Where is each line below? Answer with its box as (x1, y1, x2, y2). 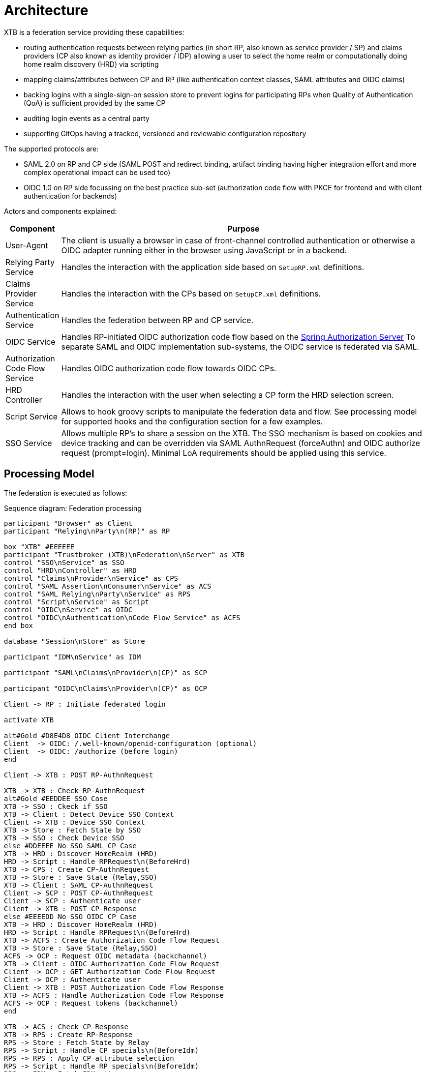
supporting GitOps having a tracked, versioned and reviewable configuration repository (24, 129, 306, 138)
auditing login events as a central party (24, 114, 150, 122)
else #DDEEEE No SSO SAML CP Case (4, 841, 137, 850)
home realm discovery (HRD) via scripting (24, 60, 159, 68)
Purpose (227, 223, 260, 234)
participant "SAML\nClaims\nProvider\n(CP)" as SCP (4, 668, 208, 677)
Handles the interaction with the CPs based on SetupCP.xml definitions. (61, 288, 321, 298)
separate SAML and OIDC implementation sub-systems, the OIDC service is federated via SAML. (61, 341, 419, 352)
